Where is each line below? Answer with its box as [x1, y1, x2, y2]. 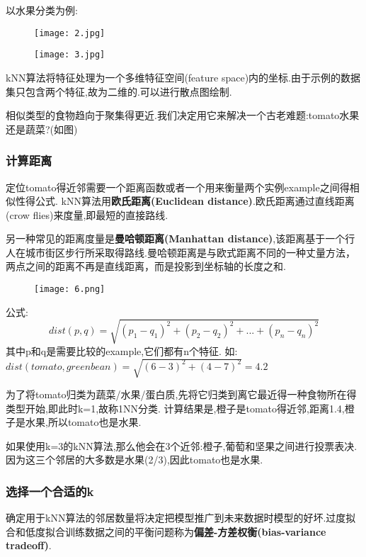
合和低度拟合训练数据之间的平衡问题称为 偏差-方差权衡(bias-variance [6, 524, 326, 539]
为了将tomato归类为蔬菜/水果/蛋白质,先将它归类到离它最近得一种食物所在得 [6, 387, 357, 401]
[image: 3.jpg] [34, 50, 105, 60]
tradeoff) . [6, 538, 52, 553]
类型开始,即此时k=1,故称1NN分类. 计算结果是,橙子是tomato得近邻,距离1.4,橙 [6, 400, 355, 415]
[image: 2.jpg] [34, 28, 105, 38]
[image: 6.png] [34, 284, 105, 295]
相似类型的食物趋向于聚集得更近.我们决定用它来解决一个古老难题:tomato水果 [6, 108, 360, 123]
